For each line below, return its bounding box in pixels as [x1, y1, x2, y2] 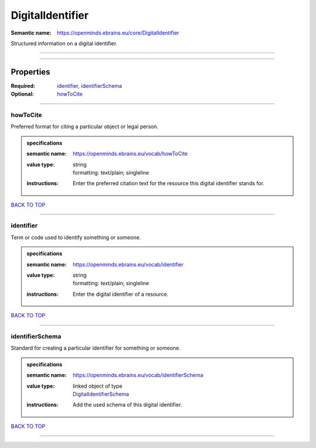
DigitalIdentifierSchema [73, 390, 129, 398]
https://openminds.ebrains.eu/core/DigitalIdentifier [57, 29, 180, 36]
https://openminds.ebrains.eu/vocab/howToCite [73, 150, 188, 158]
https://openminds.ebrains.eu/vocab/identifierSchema [73, 372, 204, 379]
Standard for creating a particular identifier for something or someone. [11, 344, 181, 351]
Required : [11, 82, 35, 89]
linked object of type [73, 382, 123, 389]
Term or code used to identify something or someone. [11, 234, 141, 241]
